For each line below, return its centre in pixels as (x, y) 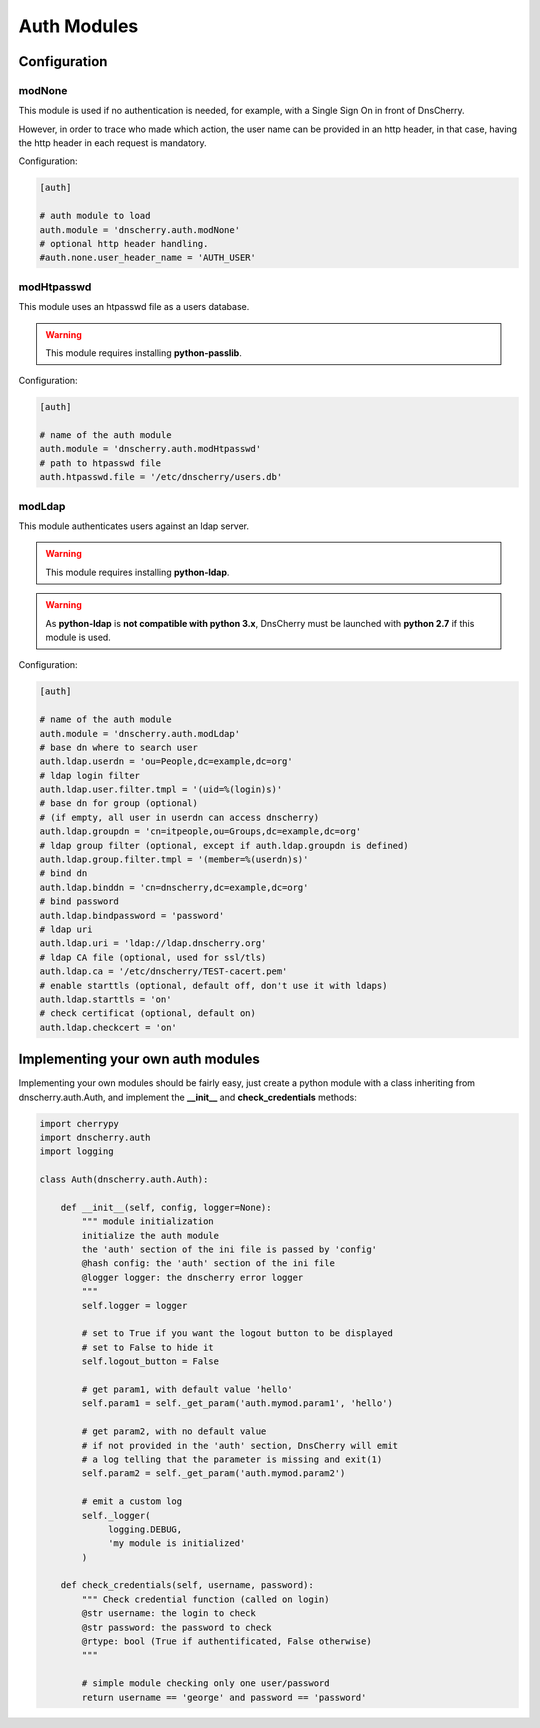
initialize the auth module (150, 1235)
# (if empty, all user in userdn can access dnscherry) (179, 817)
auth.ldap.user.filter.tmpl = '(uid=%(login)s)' (161, 789)
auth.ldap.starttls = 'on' (105, 999)
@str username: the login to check (169, 1613)
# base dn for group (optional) (119, 803)
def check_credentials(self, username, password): (187, 1585)
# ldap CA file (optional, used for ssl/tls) (153, 957)
